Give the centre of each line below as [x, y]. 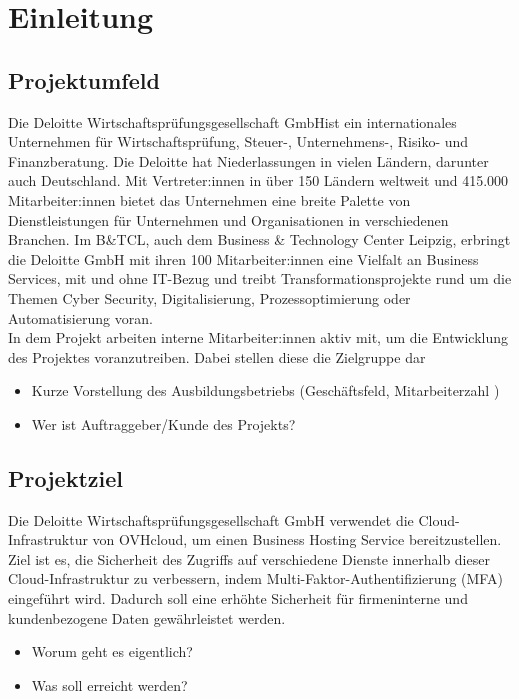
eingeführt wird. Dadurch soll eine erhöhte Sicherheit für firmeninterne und [238, 598]
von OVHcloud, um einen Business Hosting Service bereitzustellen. [297, 539]
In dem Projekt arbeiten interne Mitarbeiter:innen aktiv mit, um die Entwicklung [258, 337]
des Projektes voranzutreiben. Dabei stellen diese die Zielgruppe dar [217, 356]
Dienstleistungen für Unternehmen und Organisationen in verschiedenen [228, 219]
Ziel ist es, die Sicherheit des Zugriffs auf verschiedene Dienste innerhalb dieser [249, 558]
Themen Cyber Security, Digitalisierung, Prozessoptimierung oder [209, 297]
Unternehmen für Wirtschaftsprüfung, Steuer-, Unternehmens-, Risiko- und [238, 141]
